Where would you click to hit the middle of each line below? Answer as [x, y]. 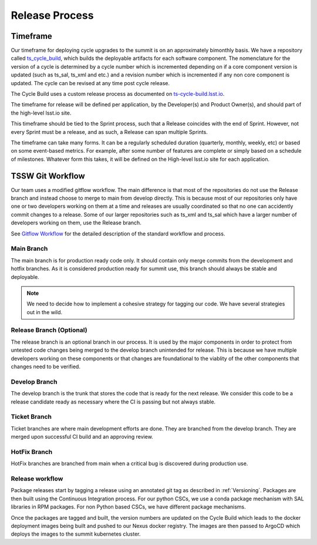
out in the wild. [45, 312]
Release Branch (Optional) [49, 330]
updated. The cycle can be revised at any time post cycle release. [90, 83]
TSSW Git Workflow [48, 176]
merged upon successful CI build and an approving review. [82, 437]
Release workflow [37, 479]
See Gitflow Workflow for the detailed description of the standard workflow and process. [118, 233]
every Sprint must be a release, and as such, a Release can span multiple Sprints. [109, 132]
